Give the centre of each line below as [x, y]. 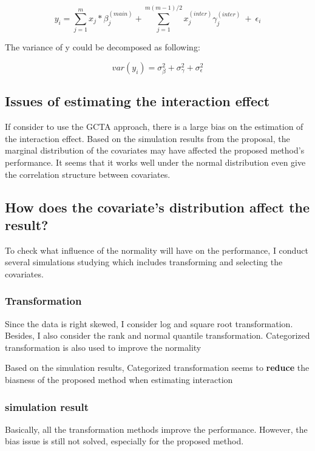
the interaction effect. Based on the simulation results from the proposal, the [147, 138]
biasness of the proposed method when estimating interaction [119, 380]
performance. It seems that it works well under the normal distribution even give [155, 162]
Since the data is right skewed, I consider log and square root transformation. [149, 323]
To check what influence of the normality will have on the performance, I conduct [157, 250]
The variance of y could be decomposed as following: [103, 47]
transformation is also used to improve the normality [103, 347]
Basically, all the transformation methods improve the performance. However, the [156, 429]
